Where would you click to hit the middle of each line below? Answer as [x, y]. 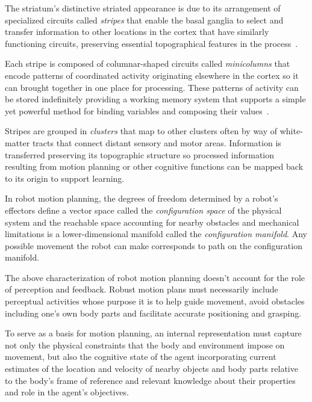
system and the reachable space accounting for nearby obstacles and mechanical [152, 222]
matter [17, 142]
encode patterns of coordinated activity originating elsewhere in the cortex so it [152, 75]
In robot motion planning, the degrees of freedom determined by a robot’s [142, 198]
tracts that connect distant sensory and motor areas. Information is [157, 142]
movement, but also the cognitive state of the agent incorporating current [141, 357]
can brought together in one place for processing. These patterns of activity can [152, 87]
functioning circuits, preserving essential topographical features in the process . [151, 43]
